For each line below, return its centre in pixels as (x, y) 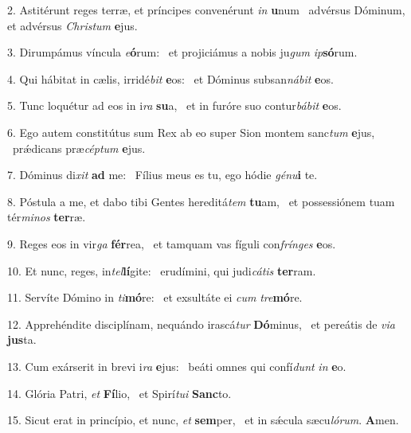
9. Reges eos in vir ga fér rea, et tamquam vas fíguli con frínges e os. (172, 243)
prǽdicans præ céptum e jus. (79, 148)
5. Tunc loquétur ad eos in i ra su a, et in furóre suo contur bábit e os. (174, 105)
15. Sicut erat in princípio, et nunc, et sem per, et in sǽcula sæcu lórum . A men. (203, 420)
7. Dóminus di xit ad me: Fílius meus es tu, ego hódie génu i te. (162, 175)
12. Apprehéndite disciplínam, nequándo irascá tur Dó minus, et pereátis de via (201, 324)
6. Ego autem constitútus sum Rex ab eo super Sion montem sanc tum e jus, (191, 132)
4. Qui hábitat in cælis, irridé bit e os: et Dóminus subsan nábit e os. (170, 78)
